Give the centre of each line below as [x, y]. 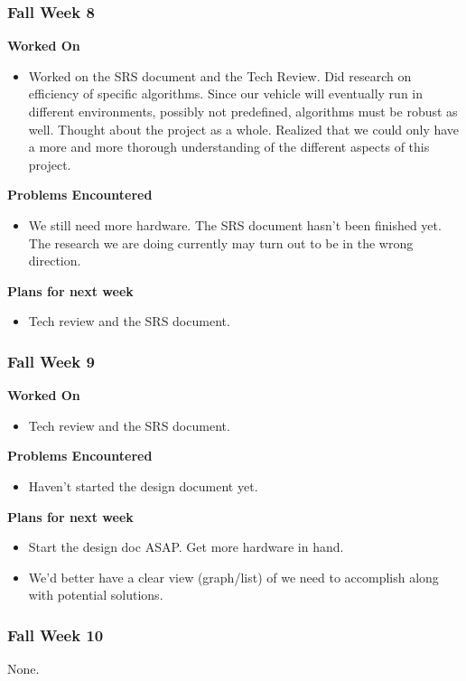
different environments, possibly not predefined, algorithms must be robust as [243, 111]
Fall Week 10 [56, 634]
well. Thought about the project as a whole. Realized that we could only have [244, 129]
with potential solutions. [96, 595]
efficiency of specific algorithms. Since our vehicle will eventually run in [226, 93]
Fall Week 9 [51, 361]
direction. [55, 261]
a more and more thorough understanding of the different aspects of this [229, 147]
